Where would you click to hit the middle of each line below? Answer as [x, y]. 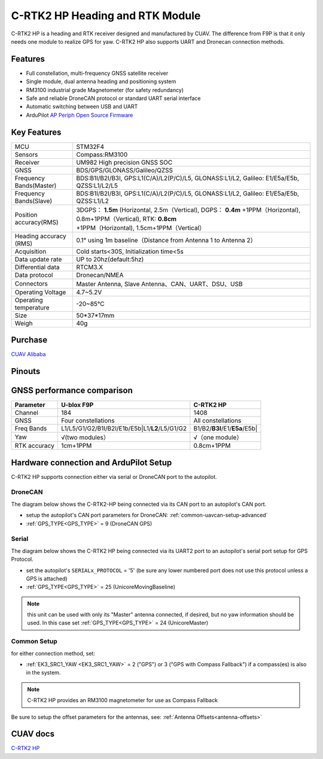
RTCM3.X [89, 267]
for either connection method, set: [53, 653]
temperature [32, 307]
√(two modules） [85, 438]
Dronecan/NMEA [100, 275]
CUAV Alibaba [28, 354]
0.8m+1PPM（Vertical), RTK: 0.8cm [126, 218]
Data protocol [34, 275]
